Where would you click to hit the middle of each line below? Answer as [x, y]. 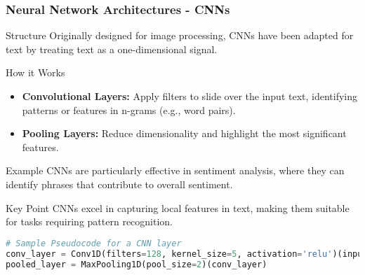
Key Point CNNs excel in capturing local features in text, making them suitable [178, 207]
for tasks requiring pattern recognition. [89, 221]
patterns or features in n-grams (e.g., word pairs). [129, 110]
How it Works [35, 72]
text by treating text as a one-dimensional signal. [112, 49]
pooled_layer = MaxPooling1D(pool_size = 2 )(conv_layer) [137, 264]
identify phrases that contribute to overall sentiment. [119, 184]
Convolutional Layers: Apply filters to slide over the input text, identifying [190, 96]
